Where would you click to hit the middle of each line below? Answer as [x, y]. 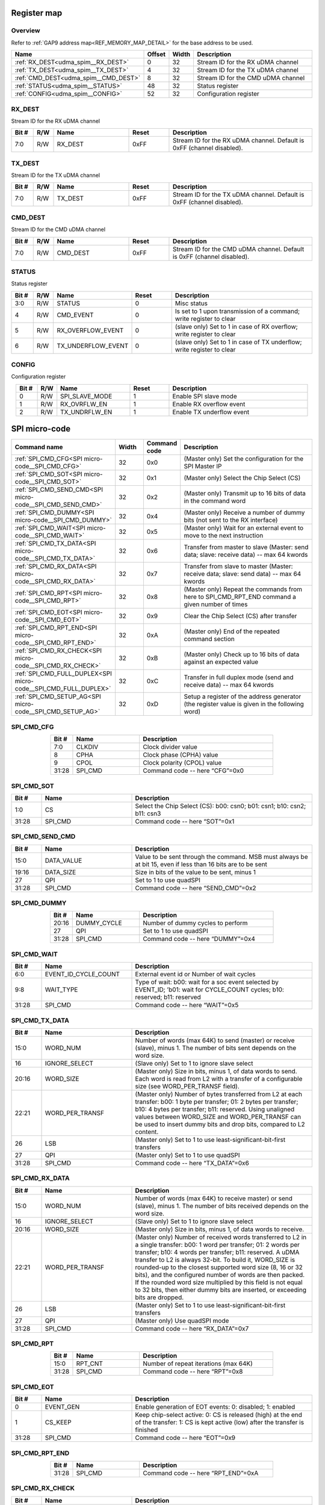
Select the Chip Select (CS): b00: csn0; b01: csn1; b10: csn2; [221, 805]
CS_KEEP [58, 1423]
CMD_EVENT [75, 315]
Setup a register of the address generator [243, 697]
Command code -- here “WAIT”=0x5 [187, 1005]
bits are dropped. [159, 1297]
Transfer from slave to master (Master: [238, 566]
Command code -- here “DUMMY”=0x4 [199, 939]
